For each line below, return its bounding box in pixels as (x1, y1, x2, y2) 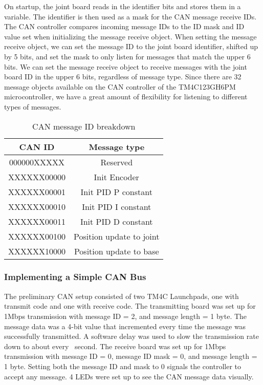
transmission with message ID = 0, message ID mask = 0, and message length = (4, 351, 257, 361)
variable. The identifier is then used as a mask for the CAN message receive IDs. (4, 11, 257, 22)
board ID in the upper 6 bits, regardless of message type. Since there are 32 (4, 71, 242, 82)
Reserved (100, 156, 133, 168)
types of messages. (4, 101, 61, 112)
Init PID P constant (80, 185, 152, 198)
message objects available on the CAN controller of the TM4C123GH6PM (4, 81, 236, 92)
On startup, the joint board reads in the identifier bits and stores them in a (4, 1, 241, 11)
